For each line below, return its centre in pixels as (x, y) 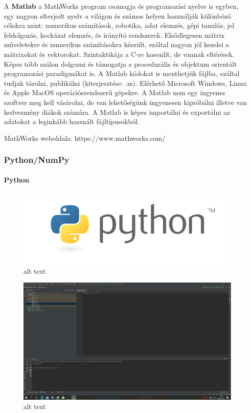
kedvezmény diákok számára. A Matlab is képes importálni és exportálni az (117, 112)
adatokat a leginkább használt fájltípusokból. (72, 121)
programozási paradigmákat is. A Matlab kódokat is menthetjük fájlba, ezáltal (122, 73)
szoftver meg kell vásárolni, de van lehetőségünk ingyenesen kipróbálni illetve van (125, 102)
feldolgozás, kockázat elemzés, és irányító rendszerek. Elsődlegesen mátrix (114, 35)
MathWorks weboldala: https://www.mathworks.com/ (85, 138)
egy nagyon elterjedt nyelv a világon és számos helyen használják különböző (117, 15)
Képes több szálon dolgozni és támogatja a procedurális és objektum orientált (121, 64)
